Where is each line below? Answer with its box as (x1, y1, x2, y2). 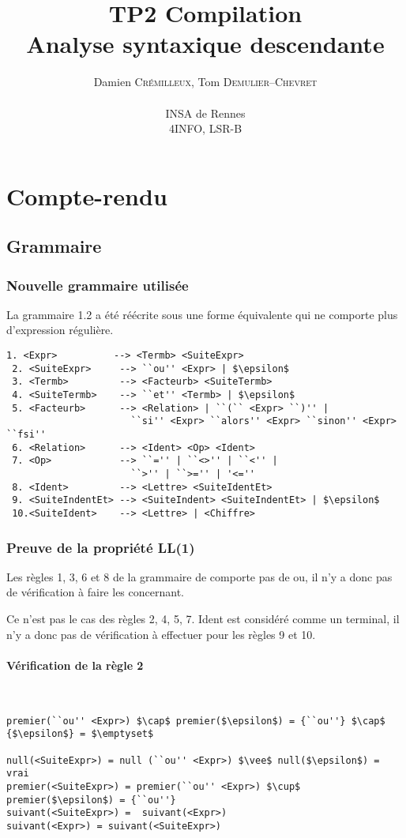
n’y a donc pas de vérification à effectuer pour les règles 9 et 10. (6, 626, 316, 642)
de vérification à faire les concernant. (6, 584, 184, 600)
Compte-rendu (6, 179, 167, 212)
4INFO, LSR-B (168, 120, 242, 137)
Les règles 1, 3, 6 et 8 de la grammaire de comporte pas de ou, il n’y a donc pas (6, 568, 393, 584)
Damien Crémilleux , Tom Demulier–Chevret (93, 73, 318, 90)
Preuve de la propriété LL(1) (6, 537, 195, 557)
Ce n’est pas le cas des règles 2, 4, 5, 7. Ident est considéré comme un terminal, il (6, 611, 400, 626)
